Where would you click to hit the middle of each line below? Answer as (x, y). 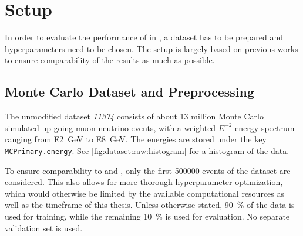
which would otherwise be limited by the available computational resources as (145, 193)
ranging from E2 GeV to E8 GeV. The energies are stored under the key (136, 139)
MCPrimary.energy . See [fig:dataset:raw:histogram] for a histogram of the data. (147, 150)
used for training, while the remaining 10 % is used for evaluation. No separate (147, 216)
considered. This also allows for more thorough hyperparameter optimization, (144, 182)
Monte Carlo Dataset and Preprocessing (129, 92)
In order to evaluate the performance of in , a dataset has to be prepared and (144, 37)
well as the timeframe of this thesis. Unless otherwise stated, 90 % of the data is (150, 205)
